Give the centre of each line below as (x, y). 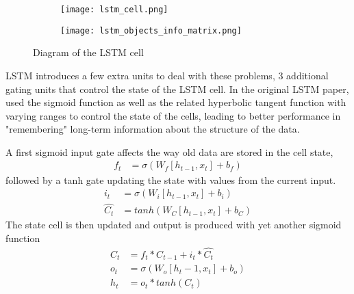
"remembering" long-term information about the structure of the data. (153, 129)
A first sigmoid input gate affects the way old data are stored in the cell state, (169, 151)
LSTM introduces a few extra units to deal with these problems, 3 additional (167, 75)
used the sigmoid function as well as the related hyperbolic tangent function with (176, 102)
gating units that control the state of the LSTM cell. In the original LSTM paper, (177, 89)
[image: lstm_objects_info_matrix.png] (151, 30)
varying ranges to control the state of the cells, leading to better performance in (173, 115)
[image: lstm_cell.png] (114, 10)
